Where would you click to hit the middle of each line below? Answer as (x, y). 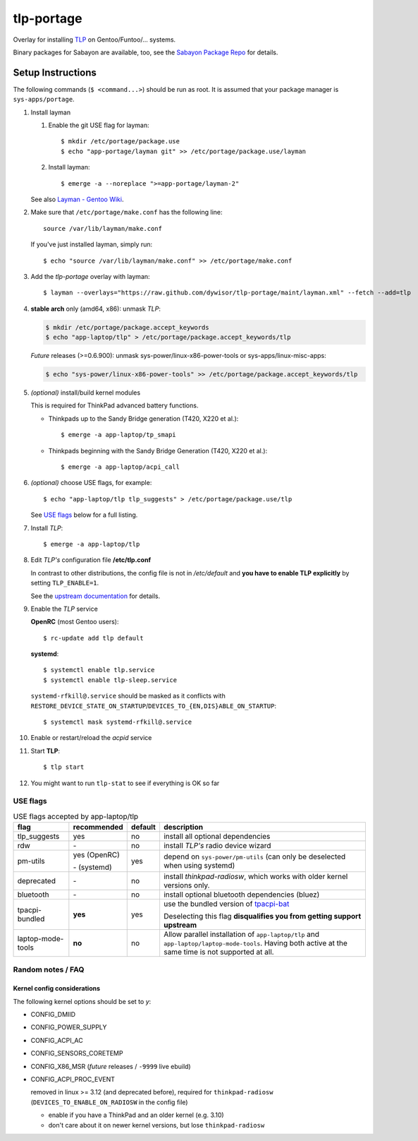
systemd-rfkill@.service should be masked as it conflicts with (128, 696)
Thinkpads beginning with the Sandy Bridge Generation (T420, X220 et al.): (158, 450)
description (183, 828)
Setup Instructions (55, 72)
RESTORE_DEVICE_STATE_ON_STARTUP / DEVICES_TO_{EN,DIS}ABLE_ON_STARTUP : (153, 705)
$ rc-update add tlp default (93, 638)
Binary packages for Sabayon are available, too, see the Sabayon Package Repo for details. (146, 52)
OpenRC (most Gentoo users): (75, 622)
